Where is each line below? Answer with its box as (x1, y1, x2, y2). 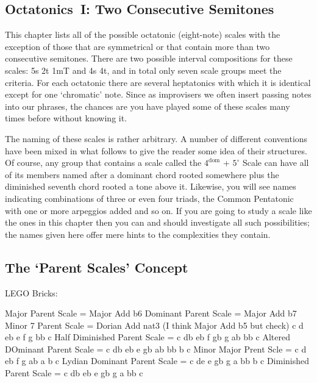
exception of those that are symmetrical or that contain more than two (5, 40, 270, 52)
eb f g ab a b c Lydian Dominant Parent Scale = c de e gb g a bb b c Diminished (5, 354, 310, 367)
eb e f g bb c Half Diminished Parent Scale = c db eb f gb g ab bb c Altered (5, 331, 290, 343)
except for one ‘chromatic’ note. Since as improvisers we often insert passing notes (5, 88, 312, 101)
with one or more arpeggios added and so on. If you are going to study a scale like (5, 204, 312, 217)
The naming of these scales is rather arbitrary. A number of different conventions (5, 132, 308, 145)
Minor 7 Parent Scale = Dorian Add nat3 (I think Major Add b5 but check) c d (5, 318, 304, 331)
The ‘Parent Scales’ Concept (5, 257, 188, 276)
